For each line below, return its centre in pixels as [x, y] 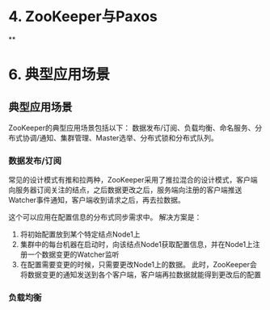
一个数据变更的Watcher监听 [73, 254]
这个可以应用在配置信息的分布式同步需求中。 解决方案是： [105, 217]
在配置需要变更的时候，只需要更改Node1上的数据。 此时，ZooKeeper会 [138, 265]
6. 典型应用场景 [59, 75]
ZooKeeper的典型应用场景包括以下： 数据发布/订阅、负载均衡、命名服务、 [132, 128]
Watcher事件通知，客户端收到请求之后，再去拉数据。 [97, 200]
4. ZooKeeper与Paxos [83, 17]
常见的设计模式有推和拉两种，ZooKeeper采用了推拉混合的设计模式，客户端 [133, 180]
